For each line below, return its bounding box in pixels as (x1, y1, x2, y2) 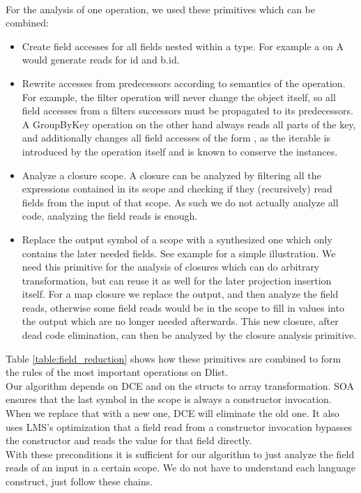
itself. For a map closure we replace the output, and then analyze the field (22, 287, 339, 301)
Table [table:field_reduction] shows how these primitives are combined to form (6, 351, 341, 365)
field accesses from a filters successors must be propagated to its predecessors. (22, 103, 353, 118)
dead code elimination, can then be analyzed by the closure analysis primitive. (22, 328, 357, 342)
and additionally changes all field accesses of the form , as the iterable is (22, 130, 331, 145)
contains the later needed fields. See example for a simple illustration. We (22, 245, 336, 260)
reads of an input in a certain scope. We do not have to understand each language (6, 460, 356, 475)
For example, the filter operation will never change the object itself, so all (22, 89, 336, 104)
